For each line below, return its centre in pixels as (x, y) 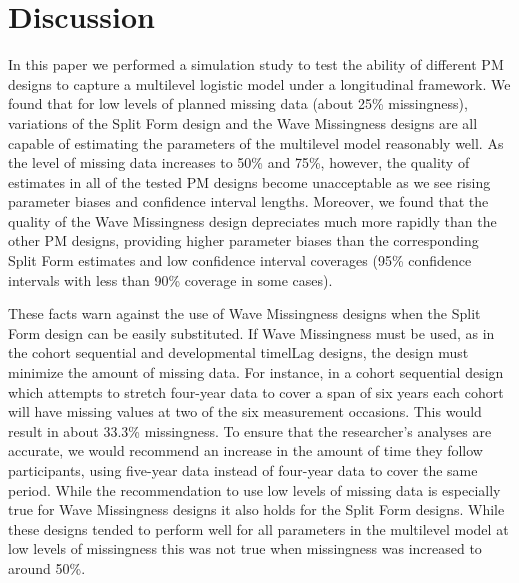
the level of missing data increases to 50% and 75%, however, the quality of (239, 162)
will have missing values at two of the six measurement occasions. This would (245, 411)
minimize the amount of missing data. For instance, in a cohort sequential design (256, 372)
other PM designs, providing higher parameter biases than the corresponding (243, 240)
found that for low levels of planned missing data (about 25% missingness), (238, 103)
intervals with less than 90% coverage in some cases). (170, 279)
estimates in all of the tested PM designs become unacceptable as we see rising (249, 181)
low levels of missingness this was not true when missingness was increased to (245, 548)
